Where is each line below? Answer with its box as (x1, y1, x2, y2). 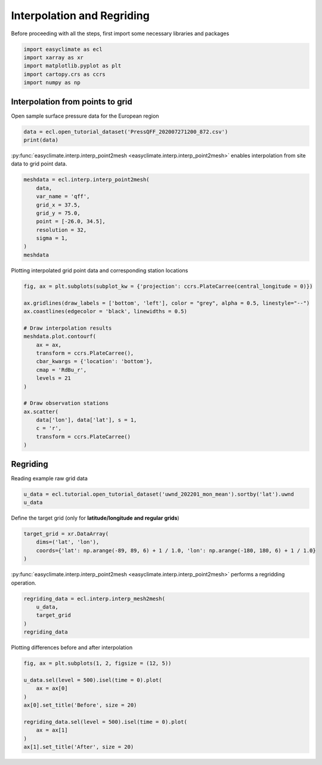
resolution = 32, (36, 226, 87, 233)
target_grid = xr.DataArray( (23, 530, 109, 537)
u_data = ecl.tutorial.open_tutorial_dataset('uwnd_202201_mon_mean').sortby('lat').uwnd (23, 490, 295, 497)
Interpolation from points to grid (11, 96, 132, 107)
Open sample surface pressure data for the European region (11, 112, 159, 119)
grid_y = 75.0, (36, 210, 80, 216)
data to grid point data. (11, 160, 67, 167)
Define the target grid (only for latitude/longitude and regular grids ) (11, 514, 179, 522)
